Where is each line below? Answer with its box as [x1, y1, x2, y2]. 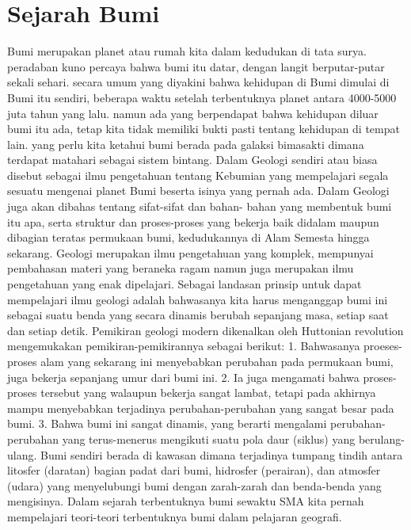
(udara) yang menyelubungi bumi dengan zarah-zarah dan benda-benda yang [7, 477, 382, 494]
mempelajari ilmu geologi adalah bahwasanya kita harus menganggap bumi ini [7, 291, 388, 307]
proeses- [363, 337, 402, 354]
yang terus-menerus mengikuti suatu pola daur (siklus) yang [62, 430, 356, 447]
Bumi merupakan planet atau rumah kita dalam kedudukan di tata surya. [7, 43, 367, 59]
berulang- [358, 430, 405, 447]
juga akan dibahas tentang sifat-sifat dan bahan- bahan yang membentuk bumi [7, 198, 392, 215]
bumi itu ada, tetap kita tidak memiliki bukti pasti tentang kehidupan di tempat [7, 120, 400, 137]
